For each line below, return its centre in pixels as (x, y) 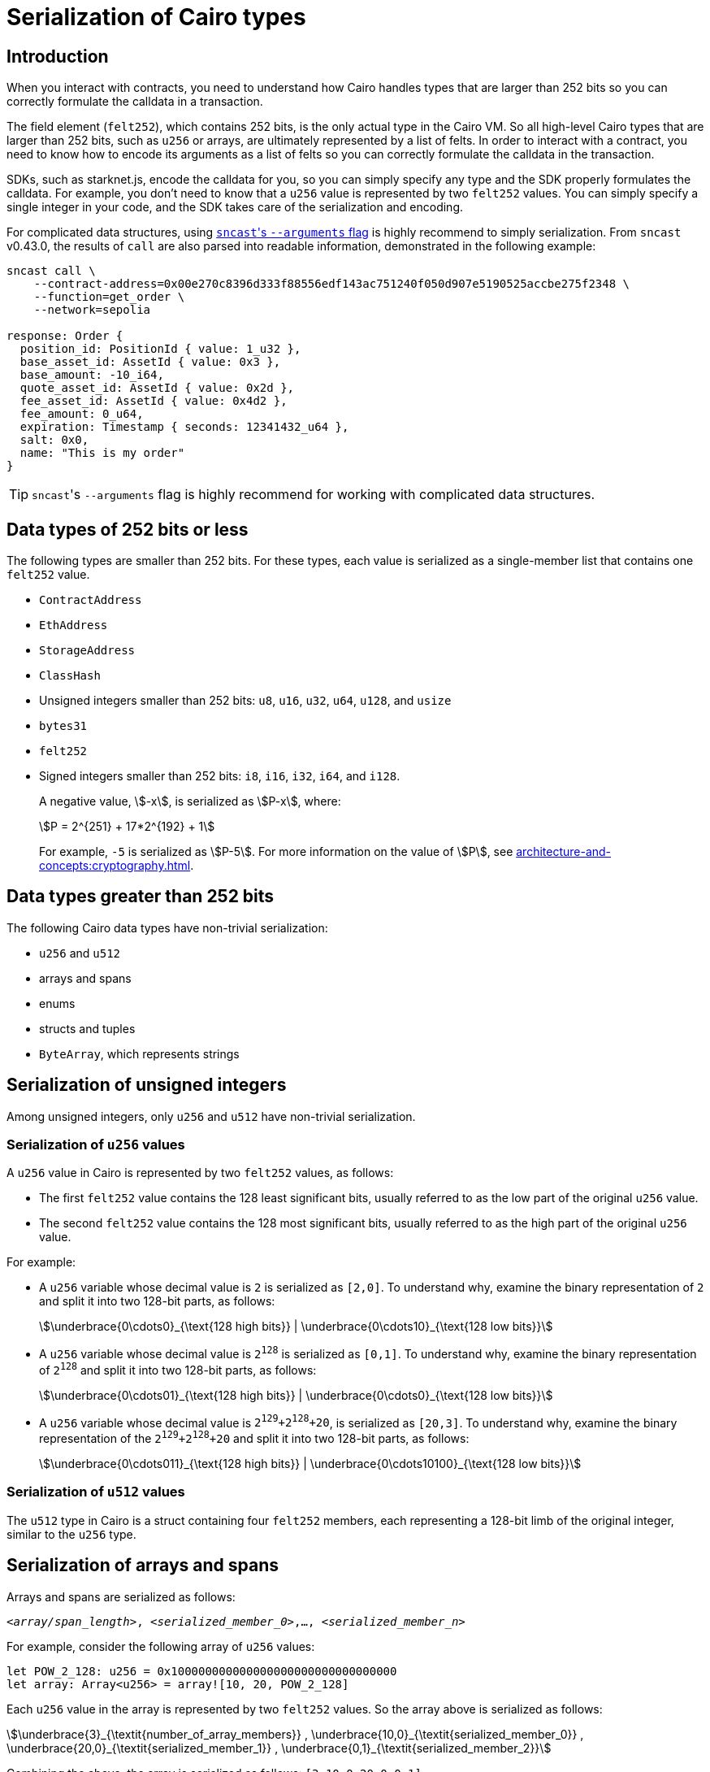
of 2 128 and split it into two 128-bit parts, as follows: (178, 1369)
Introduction (58, 56)
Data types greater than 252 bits (141, 897)
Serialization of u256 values (96, 1145)
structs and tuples (87, 1028)
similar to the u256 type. (71, 1534)
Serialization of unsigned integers (147, 1085)
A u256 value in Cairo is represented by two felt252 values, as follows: (200, 1173)
